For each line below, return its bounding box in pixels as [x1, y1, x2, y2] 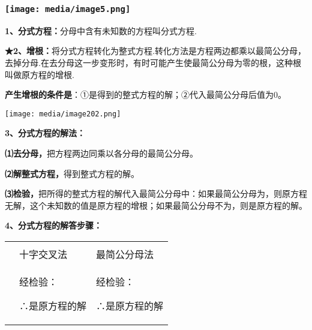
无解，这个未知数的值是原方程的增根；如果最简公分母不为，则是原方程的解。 [5, 199, 307, 211]
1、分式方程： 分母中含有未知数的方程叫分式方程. [5, 24, 197, 37]
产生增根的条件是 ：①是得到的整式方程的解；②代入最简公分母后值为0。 [5, 88, 286, 101]
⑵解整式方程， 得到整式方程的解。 [5, 167, 139, 179]
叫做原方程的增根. [5, 68, 74, 80]
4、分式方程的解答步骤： [5, 219, 103, 232]
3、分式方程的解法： [5, 127, 86, 139]
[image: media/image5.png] [5, 4, 131, 14]
